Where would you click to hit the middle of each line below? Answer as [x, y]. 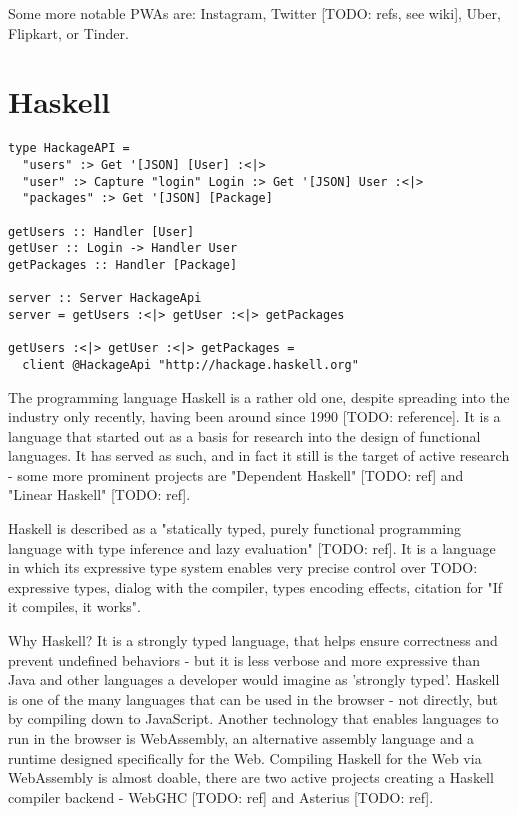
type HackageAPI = [69, 148]
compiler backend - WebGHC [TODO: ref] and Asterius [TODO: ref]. [221, 796]
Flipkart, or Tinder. [68, 32]
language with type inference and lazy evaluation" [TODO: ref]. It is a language [252, 547]
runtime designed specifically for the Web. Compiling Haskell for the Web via [245, 757]
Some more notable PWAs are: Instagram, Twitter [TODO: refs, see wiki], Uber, [254, 13]
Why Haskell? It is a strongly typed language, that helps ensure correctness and [253, 640]
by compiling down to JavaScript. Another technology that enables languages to [253, 718]
